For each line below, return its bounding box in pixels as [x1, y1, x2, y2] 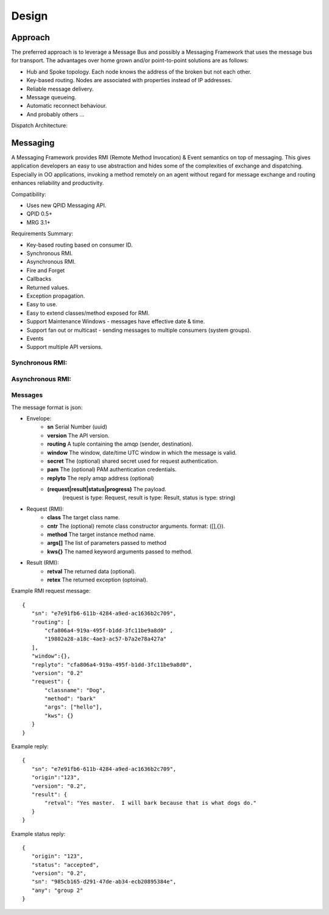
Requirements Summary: [11, 230, 73, 237]
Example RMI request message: [11, 587, 91, 595]
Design [11, 9, 48, 23]
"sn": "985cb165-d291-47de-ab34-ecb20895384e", [31, 878, 177, 885]
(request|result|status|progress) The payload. [47, 486, 167, 493]
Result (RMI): [26, 559, 59, 566]
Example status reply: [11, 830, 66, 837]
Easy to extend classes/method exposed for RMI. [26, 309, 150, 317]
